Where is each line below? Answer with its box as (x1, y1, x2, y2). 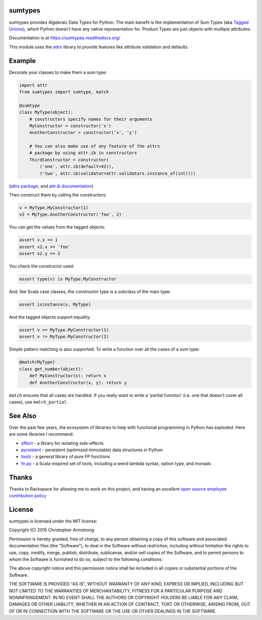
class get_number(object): (19, 366, 83, 372)
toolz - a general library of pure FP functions (21, 454, 110, 459)
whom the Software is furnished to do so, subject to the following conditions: (9, 556, 163, 562)
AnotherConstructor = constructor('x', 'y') (29, 130, 137, 135)
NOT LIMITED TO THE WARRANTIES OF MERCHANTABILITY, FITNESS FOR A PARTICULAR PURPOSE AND (9, 587, 223, 594)
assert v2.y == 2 (19, 251, 61, 257)
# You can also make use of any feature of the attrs (29, 144, 160, 149)
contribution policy (9, 493, 47, 499)
